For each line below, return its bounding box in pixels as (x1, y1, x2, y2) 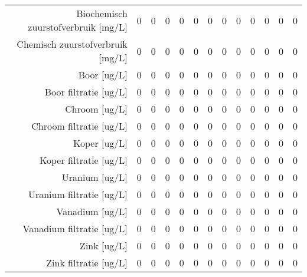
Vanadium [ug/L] (56, 205, 128, 218)
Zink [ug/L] (80, 239, 128, 252)
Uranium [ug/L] (61, 170, 128, 184)
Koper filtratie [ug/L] (40, 153, 128, 167)
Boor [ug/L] (78, 68, 128, 81)
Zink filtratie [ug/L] (46, 256, 128, 269)
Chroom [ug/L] (65, 102, 128, 116)
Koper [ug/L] (73, 136, 128, 150)
